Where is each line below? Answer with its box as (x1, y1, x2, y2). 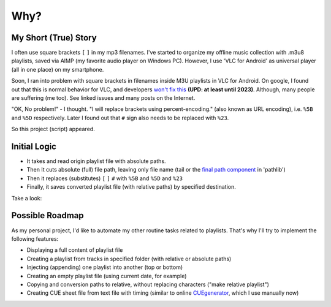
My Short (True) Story (11, 32, 97, 43)
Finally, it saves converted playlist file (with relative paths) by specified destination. (26, 183, 236, 191)
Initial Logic (11, 142, 56, 151)
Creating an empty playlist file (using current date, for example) (26, 272, 187, 279)
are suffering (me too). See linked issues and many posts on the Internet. (11, 94, 196, 102)
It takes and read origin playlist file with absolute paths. (26, 157, 166, 165)
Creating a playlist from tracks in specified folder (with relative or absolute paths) (26, 255, 232, 262)
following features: (11, 235, 59, 242)
